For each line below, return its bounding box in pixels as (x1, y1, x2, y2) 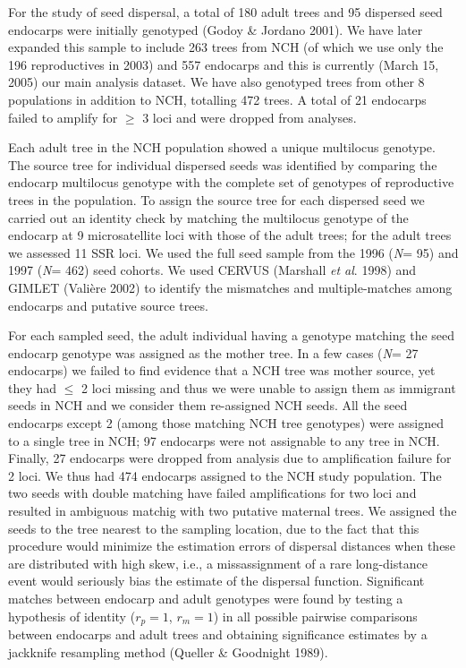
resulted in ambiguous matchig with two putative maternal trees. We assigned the (8, 501, 457, 520)
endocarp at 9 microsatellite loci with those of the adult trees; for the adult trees (8, 226, 452, 244)
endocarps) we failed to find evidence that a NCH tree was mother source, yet (8, 361, 436, 380)
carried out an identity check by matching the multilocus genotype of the (8, 208, 409, 227)
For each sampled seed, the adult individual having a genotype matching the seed (8, 326, 455, 345)
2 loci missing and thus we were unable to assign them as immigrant (81, 378, 456, 397)
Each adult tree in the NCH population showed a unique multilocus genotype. (8, 138, 436, 157)
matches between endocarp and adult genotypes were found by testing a (8, 589, 403, 607)
